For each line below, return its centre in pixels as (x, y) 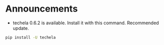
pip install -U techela (31, 37)
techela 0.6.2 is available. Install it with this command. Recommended (86, 23)
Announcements (42, 9)
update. (21, 28)
